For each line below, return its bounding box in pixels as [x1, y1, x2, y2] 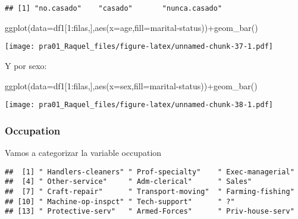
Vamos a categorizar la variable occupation [5, 146, 162, 158]
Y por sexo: [5, 59, 47, 71]
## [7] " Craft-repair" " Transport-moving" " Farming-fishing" [5, 187, 294, 196]
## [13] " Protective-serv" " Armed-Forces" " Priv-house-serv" [5, 207, 294, 216]
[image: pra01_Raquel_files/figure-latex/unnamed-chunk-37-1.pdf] [5, 42, 274, 51]
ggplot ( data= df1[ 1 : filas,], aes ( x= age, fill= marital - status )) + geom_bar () [5, 21, 258, 33]
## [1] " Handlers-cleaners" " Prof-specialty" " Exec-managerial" [5, 167, 294, 176]
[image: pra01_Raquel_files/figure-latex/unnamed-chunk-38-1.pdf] [5, 101, 274, 109]
